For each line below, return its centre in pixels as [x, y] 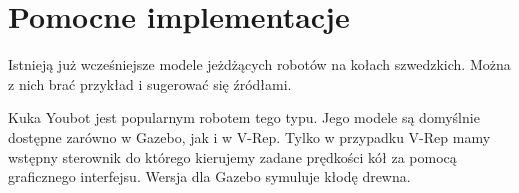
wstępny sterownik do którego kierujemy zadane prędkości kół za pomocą [232, 156]
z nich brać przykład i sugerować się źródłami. [150, 83]
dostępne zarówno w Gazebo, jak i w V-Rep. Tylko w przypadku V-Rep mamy [249, 136]
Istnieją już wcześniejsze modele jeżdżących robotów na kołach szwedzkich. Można [259, 64]
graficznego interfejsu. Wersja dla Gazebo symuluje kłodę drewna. [209, 176]
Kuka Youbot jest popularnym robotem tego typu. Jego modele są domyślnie [244, 117]
